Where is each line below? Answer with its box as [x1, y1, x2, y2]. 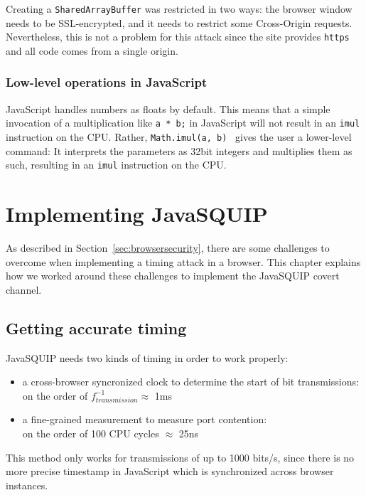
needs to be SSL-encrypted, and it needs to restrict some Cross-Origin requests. [6, 15, 352, 30]
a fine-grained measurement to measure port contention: [22, 412, 267, 427]
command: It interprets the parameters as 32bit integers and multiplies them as [6, 143, 352, 158]
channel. [6, 282, 42, 297]
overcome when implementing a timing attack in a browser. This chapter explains [6, 254, 361, 269]
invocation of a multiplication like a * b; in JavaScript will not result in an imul [6, 115, 360, 130]
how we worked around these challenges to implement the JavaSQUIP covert [6, 268, 340, 283]
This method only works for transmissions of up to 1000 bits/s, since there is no [6, 449, 355, 464]
